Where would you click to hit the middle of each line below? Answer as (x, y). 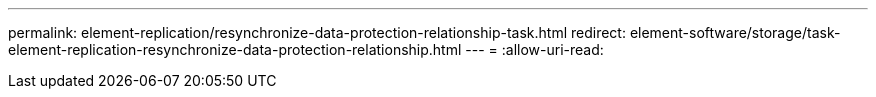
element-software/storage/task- (735, 32)
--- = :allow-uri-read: (534, 49)
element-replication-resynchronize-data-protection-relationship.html (235, 49)
